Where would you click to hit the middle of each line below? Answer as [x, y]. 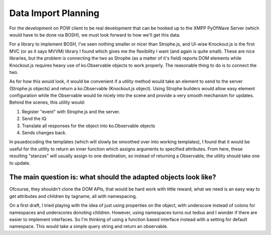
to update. [20, 163]
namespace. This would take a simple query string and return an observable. [89, 226]
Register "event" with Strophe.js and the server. [71, 111]
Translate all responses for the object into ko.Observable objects [89, 126]
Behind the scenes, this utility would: [47, 102]
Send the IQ [34, 119]
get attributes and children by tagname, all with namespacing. [73, 196]
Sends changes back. [44, 133]
